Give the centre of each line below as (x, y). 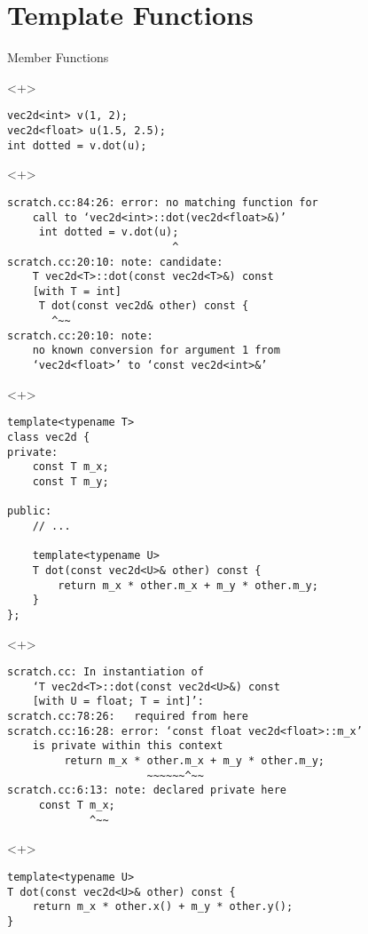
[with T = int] (77, 291)
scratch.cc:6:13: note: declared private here (147, 790)
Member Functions (58, 57)
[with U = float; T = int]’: (118, 702)
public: (30, 511)
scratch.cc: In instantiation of (106, 672)
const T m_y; (70, 481)
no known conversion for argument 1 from (156, 351)
